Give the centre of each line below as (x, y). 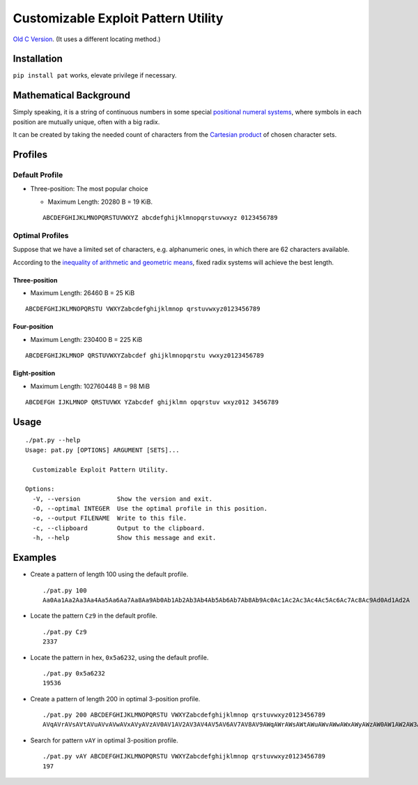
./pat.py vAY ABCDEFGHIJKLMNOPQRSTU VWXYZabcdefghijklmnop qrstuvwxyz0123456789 (184, 756)
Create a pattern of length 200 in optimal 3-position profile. (115, 698)
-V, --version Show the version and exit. (122, 499)
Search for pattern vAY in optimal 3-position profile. (104, 740)
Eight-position (34, 373)
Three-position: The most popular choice (89, 189)
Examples (35, 558)
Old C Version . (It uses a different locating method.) (87, 39)
